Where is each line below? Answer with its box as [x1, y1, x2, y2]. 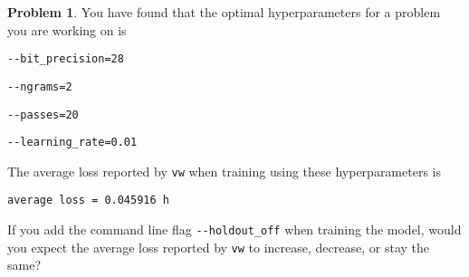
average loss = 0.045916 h [7, 194, 169, 207]
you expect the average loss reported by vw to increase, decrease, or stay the [7, 237, 429, 256]
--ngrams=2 [7, 80, 72, 93]
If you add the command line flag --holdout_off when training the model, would [7, 220, 462, 239]
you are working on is [7, 20, 127, 39]
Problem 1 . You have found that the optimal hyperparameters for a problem [7, 3, 441, 21]
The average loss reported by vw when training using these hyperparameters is [7, 161, 441, 180]
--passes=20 [7, 108, 79, 121]
